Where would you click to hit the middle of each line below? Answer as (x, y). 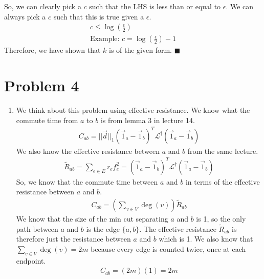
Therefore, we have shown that (52, 50)
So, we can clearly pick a (43, 6)
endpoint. (31, 260)
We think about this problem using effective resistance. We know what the (133, 109)
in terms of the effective (223, 181)
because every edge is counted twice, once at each (168, 249)
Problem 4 (42, 85)
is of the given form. (140, 50)
